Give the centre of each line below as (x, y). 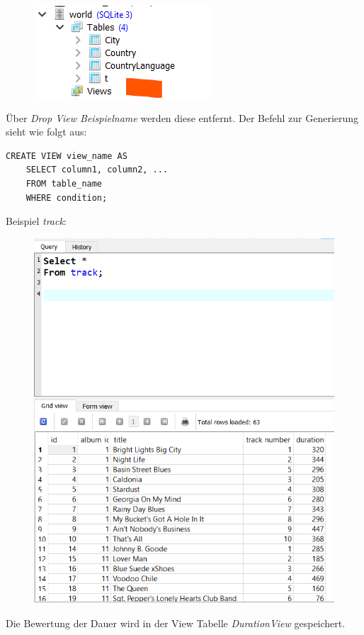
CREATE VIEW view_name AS (67, 156)
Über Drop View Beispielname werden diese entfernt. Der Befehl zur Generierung (182, 117)
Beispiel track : (36, 221)
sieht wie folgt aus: (46, 132)
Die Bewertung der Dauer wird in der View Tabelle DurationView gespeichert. (176, 623)
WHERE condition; (67, 198)
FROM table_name (64, 183)
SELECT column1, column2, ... (97, 170)
